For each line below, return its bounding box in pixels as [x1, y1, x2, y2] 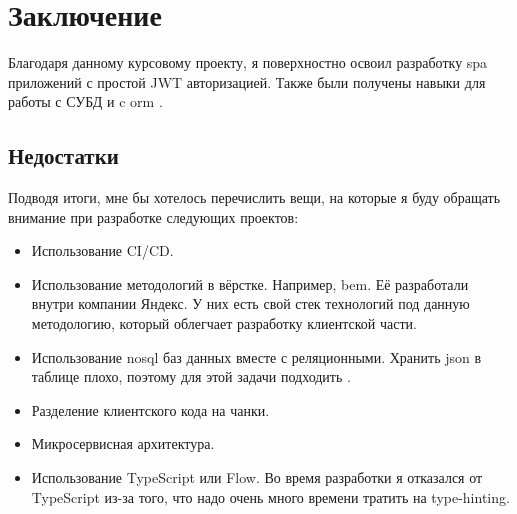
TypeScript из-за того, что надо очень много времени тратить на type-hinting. [31, 486, 510, 507]
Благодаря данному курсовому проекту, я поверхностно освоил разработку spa [8, 52, 488, 73]
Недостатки [8, 140, 119, 171]
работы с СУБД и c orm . [8, 91, 163, 112]
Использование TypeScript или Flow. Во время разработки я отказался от [31, 467, 483, 488]
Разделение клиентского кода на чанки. [31, 399, 270, 420]
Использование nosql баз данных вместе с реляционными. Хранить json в [31, 346, 482, 367]
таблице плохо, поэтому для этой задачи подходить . [31, 366, 351, 387]
